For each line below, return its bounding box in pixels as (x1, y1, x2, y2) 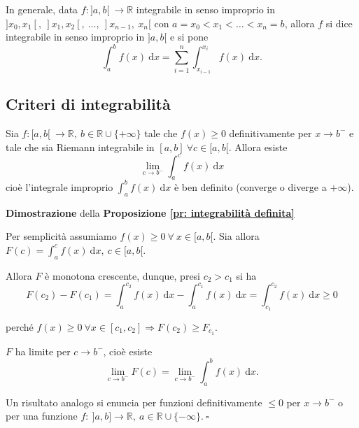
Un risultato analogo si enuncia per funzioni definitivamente (6, 394, 262, 409)
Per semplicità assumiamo (6, 229, 117, 243)
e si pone (170, 29, 209, 44)
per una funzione (6, 408, 78, 423)
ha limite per (15, 343, 71, 358)
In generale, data (6, 2, 78, 16)
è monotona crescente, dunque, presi (45, 268, 201, 283)
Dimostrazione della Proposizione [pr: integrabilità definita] (6, 205, 295, 220)
